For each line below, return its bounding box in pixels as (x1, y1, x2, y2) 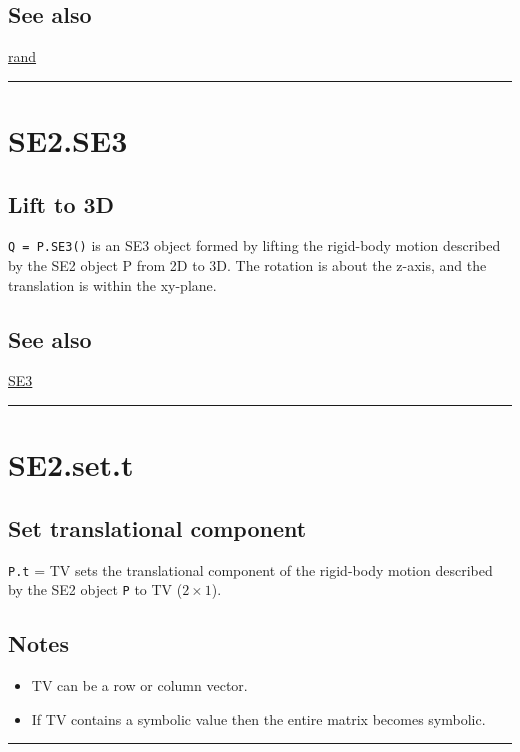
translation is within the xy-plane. (8, 274, 217, 295)
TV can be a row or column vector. (31, 675, 248, 696)
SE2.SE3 (8, 119, 128, 160)
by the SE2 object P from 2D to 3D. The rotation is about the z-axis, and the (8, 255, 487, 276)
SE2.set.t (8, 444, 134, 485)
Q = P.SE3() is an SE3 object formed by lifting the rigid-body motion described (8, 235, 501, 256)
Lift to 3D (8, 188, 115, 219)
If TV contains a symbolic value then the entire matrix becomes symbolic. (31, 708, 486, 729)
